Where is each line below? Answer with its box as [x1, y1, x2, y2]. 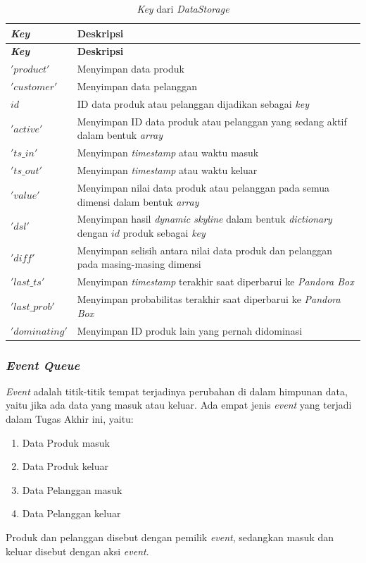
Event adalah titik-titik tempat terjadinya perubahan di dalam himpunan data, [6, 383, 348, 398]
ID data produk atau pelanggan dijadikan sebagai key [77, 96, 309, 111]
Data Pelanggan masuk [22, 482, 122, 497]
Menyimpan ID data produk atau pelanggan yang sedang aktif [77, 113, 347, 128]
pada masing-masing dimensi [77, 256, 201, 271]
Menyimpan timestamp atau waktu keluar [77, 163, 258, 178]
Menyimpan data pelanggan [77, 79, 198, 94]
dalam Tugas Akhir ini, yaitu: [6, 412, 134, 426]
